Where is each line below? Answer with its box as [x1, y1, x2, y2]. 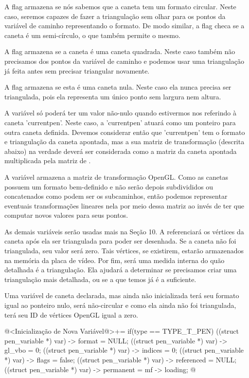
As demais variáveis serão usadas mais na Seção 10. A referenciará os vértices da [4, 226, 244, 236]
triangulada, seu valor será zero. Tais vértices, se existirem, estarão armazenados [4, 246, 244, 256]
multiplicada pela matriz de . [4, 155, 91, 166]
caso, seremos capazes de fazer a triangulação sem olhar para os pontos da [4, 11, 226, 21]
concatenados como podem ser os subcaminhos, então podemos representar [4, 191, 228, 201]
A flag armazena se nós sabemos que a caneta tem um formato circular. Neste [4, 1, 236, 11]
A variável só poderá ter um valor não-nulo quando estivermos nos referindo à [4, 108, 236, 118]
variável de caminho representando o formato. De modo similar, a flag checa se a [4, 20, 245, 31]
